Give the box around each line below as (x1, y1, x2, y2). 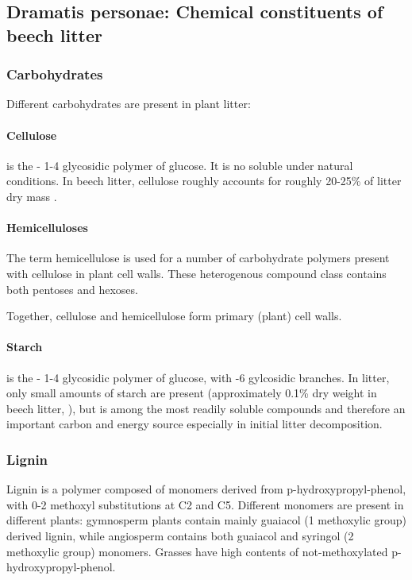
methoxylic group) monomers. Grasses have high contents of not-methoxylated (6, 543, 388, 559)
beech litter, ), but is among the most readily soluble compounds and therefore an (6, 400, 406, 416)
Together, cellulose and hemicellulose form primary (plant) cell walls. (6, 307, 342, 324)
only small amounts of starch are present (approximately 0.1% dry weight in (6, 385, 377, 401)
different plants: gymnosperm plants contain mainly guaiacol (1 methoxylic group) (6, 512, 406, 528)
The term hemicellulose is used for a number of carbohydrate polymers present (6, 249, 390, 266)
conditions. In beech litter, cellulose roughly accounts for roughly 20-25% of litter (6, 172, 402, 189)
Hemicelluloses (6, 219, 88, 236)
